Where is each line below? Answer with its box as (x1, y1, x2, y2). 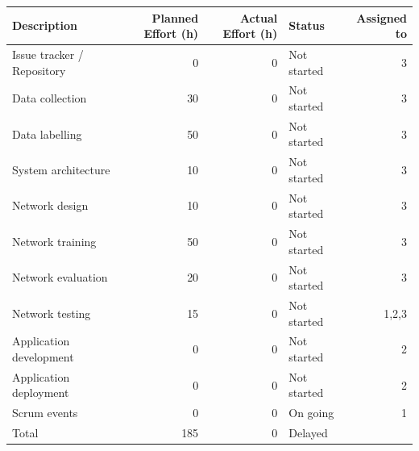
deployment (12, 384, 69, 401)
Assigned (356, 9, 407, 26)
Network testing (12, 304, 91, 321)
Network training (12, 232, 97, 249)
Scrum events (12, 404, 78, 421)
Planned (151, 9, 199, 26)
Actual (239, 9, 278, 26)
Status (288, 17, 325, 34)
